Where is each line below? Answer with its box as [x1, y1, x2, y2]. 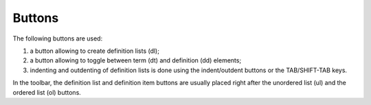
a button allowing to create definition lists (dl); [30, 47, 159, 55]
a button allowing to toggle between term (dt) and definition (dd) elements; [30, 56, 242, 65]
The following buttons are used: [12, 34, 103, 43]
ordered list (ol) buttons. [12, 88, 82, 96]
